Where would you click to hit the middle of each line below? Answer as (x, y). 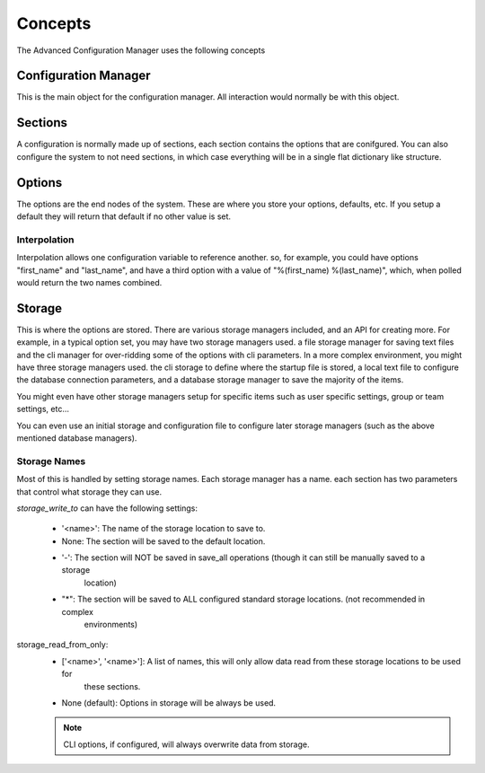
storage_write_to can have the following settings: (107, 508)
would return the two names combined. (89, 282)
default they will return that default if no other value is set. (124, 216)
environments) (111, 625)
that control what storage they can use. (89, 492)
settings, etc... (43, 409)
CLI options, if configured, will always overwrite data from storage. (186, 744)
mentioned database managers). (77, 438)
